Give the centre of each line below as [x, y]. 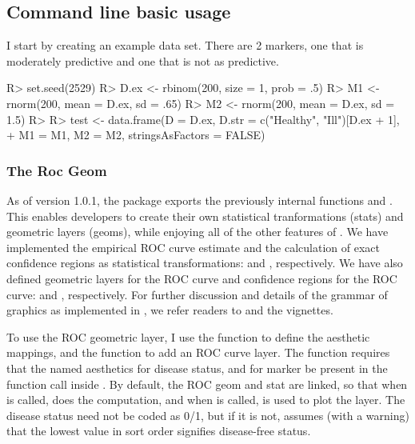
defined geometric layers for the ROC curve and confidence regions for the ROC [202, 278]
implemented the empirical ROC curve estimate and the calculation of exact [193, 247]
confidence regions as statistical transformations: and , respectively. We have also [205, 263]
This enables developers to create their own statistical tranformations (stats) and [205, 216]
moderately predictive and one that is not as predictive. [143, 60]
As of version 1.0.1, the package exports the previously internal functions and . [200, 200]
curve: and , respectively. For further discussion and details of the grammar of [197, 294]
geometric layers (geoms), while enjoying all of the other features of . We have [198, 232]
